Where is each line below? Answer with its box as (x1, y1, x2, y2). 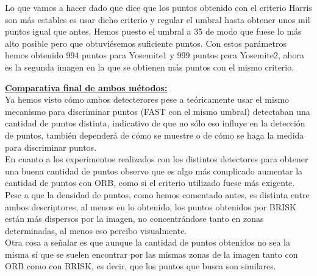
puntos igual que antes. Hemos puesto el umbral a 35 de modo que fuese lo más (5, 25, 302, 38)
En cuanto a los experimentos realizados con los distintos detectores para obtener (5, 153, 308, 165)
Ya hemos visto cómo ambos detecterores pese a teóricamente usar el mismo (5, 93, 290, 106)
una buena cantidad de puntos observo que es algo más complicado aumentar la (5, 164, 303, 177)
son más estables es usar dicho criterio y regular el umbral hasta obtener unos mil (5, 13, 310, 26)
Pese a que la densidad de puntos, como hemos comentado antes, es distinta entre (5, 188, 310, 201)
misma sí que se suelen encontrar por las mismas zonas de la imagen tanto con (5, 247, 298, 260)
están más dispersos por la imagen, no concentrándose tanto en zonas (5, 212, 264, 225)
